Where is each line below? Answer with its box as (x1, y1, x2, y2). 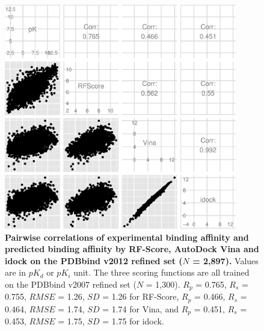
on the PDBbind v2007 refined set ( (5, 277, 137, 290)
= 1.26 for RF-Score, (102, 290, 179, 303)
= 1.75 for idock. (102, 315, 164, 327)
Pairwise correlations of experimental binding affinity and (5, 230, 249, 243)
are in (5, 266, 26, 279)
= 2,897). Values (192, 254, 259, 267)
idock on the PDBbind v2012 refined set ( (5, 254, 183, 267)
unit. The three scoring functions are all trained (73, 266, 250, 279)
